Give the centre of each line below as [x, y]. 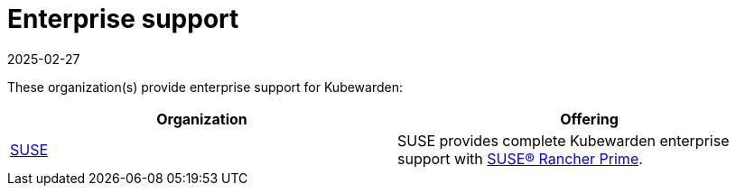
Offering [589, 119]
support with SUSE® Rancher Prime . [520, 158]
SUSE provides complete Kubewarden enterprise [564, 140]
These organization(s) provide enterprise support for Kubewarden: [205, 87]
